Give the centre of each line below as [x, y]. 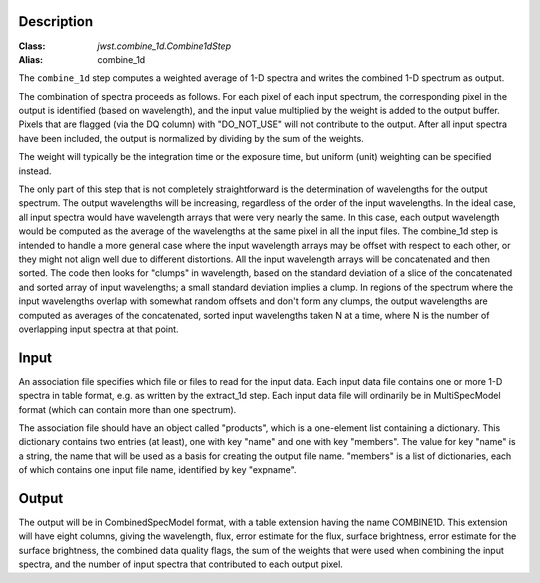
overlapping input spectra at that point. [98, 329]
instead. [35, 171]
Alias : [31, 59]
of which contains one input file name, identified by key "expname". [157, 470]
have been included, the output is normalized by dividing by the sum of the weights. [191, 138]
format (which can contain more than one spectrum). [127, 409]
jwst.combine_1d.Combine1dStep [164, 46]
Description [56, 21]
